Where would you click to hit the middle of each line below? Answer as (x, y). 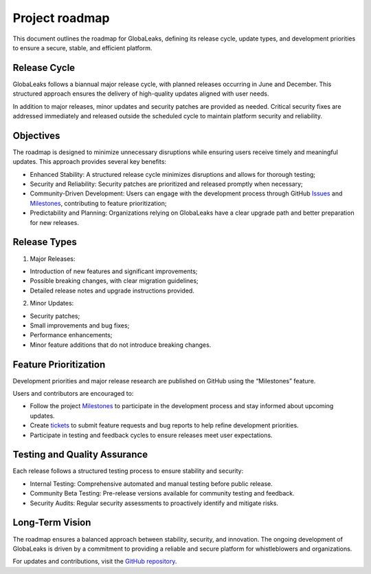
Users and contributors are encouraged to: (73, 393)
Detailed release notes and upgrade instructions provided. (112, 290)
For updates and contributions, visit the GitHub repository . (95, 562)
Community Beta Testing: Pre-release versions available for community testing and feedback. (162, 493)
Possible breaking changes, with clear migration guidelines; (114, 281)
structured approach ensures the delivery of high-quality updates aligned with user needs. (141, 94)
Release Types (45, 242)
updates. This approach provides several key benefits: (90, 162)
